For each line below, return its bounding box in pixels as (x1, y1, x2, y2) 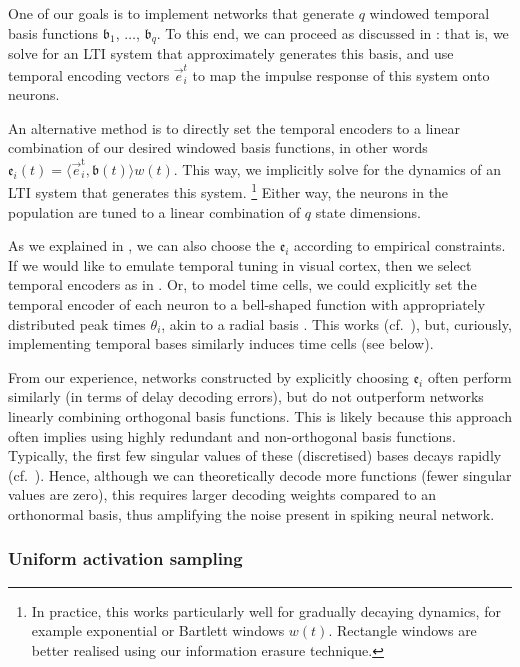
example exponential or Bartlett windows (31, 620, 285, 641)
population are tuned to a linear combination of (8, 201, 301, 222)
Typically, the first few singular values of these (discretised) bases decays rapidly (8, 445, 502, 466)
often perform (427, 366, 512, 387)
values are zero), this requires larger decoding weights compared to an (8, 484, 436, 505)
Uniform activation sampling (8, 546, 243, 571)
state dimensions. (315, 201, 421, 222)
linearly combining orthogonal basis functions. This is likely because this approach (8, 405, 512, 426)
